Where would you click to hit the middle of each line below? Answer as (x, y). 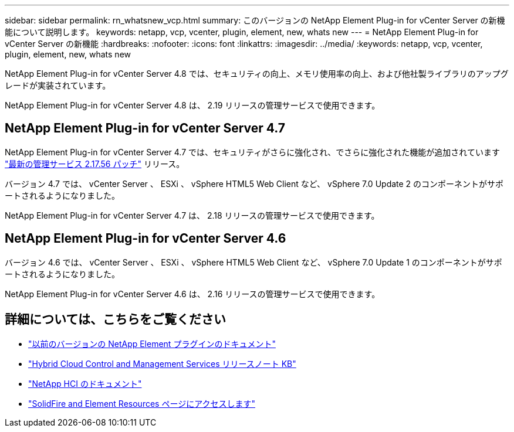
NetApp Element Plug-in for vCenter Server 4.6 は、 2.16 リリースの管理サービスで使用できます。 (192, 294)
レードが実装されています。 (58, 85)
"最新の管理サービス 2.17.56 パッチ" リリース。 (95, 164)
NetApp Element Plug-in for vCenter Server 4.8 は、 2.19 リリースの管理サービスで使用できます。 (192, 105)
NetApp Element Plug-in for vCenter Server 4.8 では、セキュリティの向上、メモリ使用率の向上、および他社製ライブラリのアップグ (257, 74)
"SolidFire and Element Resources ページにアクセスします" (142, 403)
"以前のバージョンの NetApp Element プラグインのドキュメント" (152, 343)
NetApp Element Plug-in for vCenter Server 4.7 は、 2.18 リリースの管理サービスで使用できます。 (192, 215)
